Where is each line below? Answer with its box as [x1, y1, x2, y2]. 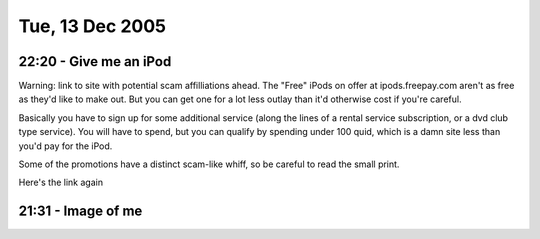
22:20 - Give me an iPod [18, 53, 172, 70]
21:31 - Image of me [18, 203, 143, 220]
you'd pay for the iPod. [18, 140, 113, 152]
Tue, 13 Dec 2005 [18, 15, 167, 37]
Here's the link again [18, 176, 104, 189]
